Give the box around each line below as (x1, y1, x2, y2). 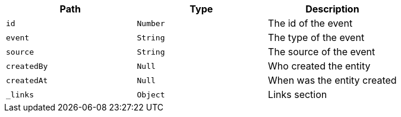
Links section (268, 88, 327, 100)
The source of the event (268, 46, 375, 58)
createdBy (6, 61, 48, 71)
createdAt (6, 75, 48, 85)
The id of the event (268, 17, 353, 29)
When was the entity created (268, 74, 397, 86)
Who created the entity (268, 60, 371, 72)
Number (137, 18, 165, 28)
